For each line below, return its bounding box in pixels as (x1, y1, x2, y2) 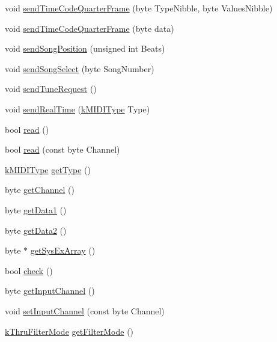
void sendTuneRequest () (5, 82, 97, 95)
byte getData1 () (5, 203, 67, 216)
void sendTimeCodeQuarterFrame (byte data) (5, 22, 174, 34)
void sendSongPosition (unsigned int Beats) (5, 42, 165, 55)
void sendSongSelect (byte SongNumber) (5, 62, 154, 75)
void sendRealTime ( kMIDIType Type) (5, 102, 150, 115)
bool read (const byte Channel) (5, 143, 120, 156)
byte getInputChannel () (5, 284, 95, 297)
